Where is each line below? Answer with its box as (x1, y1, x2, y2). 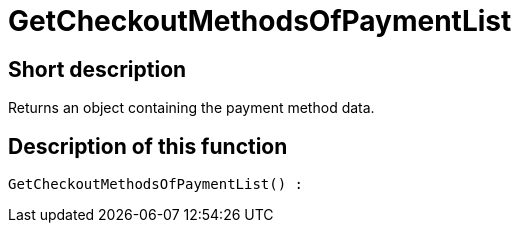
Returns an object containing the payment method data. (8, 99, 375, 117)
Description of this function (8, 133, 288, 159)
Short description (8, 56, 187, 82)
